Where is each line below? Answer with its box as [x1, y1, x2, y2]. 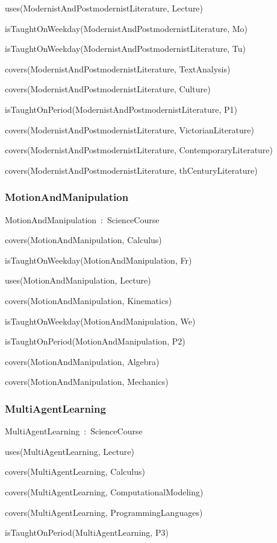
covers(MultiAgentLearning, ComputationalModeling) [5, 485, 204, 498]
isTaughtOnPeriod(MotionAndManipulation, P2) [5, 335, 185, 348]
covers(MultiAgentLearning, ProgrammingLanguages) [5, 506, 203, 518]
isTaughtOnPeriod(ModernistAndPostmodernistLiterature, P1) [5, 103, 237, 115]
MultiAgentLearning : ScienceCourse [5, 425, 143, 437]
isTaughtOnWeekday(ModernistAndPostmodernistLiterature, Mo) [5, 22, 248, 34]
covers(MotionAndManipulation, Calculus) [5, 233, 162, 246]
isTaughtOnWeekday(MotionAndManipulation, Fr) [5, 253, 192, 266]
